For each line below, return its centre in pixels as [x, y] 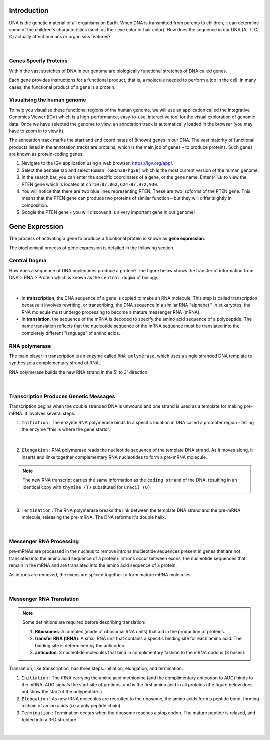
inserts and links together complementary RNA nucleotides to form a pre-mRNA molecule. [114, 457]
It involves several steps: [50, 413]
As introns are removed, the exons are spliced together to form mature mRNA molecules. [101, 574]
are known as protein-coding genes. [47, 154]
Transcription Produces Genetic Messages [62, 396]
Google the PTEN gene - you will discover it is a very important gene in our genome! [108, 212]
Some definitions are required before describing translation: [84, 622]
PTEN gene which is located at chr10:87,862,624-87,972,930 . [90, 184]
